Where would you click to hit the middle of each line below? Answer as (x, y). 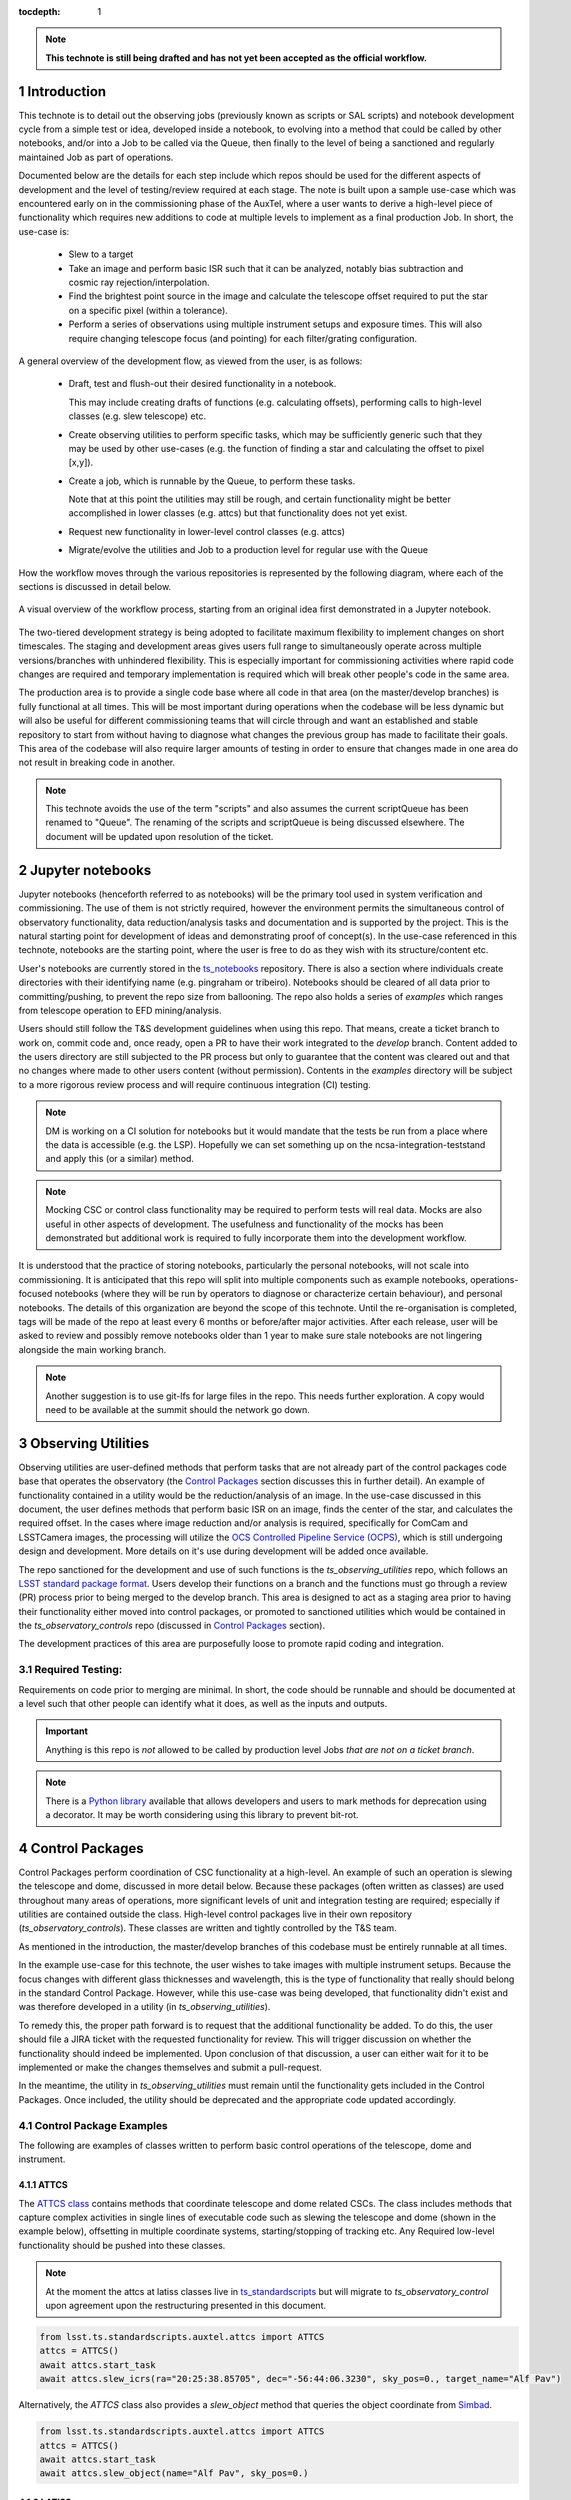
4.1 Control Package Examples (93, 2125)
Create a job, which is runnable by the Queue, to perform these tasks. (212, 481)
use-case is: (44, 231)
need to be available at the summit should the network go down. (177, 1409)
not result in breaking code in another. (97, 762)
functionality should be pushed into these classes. (122, 2245)
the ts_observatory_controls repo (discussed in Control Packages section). (171, 1626)
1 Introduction (62, 91)
